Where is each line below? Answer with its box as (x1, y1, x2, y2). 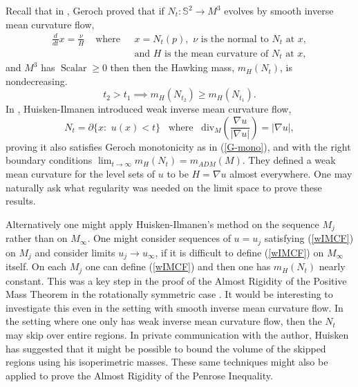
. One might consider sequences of (87, 231, 231, 245)
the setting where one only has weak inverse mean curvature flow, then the (6, 314, 322, 328)
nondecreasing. (6, 73, 68, 88)
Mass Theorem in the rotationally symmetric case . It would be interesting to (6, 287, 333, 301)
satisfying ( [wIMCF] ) (264, 231, 354, 245)
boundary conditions (6, 153, 93, 167)
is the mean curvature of (164, 48, 269, 59)
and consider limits (35, 245, 115, 259)
